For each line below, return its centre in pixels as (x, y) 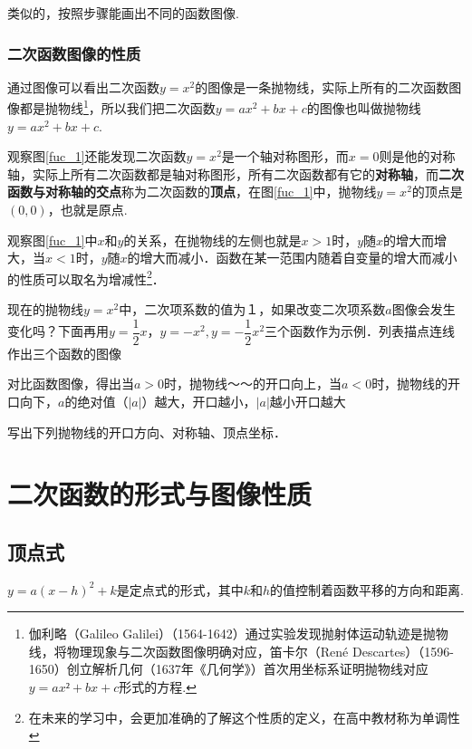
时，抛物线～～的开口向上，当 (253, 384)
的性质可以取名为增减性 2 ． (86, 277)
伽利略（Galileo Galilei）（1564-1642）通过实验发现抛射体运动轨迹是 (226, 634)
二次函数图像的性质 (74, 53)
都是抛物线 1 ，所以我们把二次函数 (117, 107)
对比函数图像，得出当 (71, 384)
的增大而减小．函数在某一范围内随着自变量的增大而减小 (292, 258)
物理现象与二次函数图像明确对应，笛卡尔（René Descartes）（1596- (260, 651)
